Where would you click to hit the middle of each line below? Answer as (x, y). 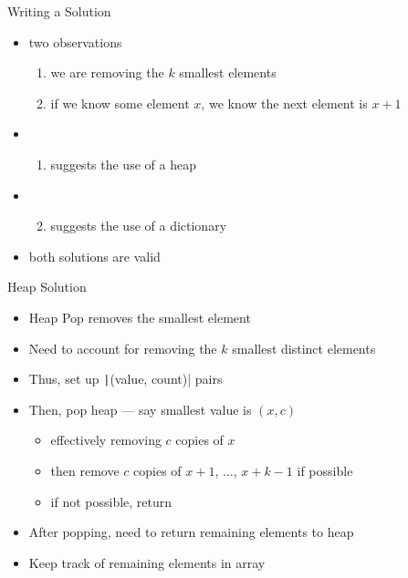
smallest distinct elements (304, 348)
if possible (325, 470)
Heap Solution (47, 287)
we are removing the (107, 72)
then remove (85, 470)
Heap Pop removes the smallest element (140, 317)
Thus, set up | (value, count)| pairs (126, 379)
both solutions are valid (94, 256)
